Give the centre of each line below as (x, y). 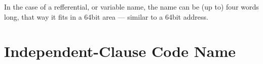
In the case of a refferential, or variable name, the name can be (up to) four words (131, 7)
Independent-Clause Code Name (120, 51)
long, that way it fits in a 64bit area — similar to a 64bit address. (106, 16)
